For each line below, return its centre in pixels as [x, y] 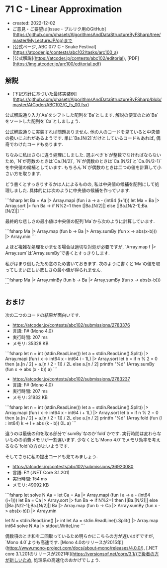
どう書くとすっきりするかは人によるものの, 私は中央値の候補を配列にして [80, 184]
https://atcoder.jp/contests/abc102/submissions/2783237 [71, 379]
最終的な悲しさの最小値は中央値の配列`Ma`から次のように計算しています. [80, 221]
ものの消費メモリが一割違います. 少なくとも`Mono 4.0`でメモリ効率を [81, 439]
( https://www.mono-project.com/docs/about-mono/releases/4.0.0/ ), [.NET [82, 548]
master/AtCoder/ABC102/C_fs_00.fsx [50, 104]
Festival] [88, 46]
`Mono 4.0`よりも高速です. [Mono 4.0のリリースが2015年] [64, 542]
